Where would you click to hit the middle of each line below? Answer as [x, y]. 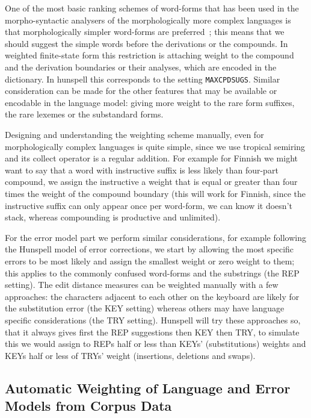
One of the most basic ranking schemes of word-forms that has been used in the [152, 8]
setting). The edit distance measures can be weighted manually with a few [142, 285]
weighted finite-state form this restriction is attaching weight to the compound [149, 55]
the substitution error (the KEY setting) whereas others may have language [145, 308]
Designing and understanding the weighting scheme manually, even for [134, 134]
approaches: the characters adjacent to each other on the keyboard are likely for [152, 296]
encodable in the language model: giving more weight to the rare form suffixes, [150, 102]
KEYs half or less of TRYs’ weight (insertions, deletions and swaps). [130, 355]
